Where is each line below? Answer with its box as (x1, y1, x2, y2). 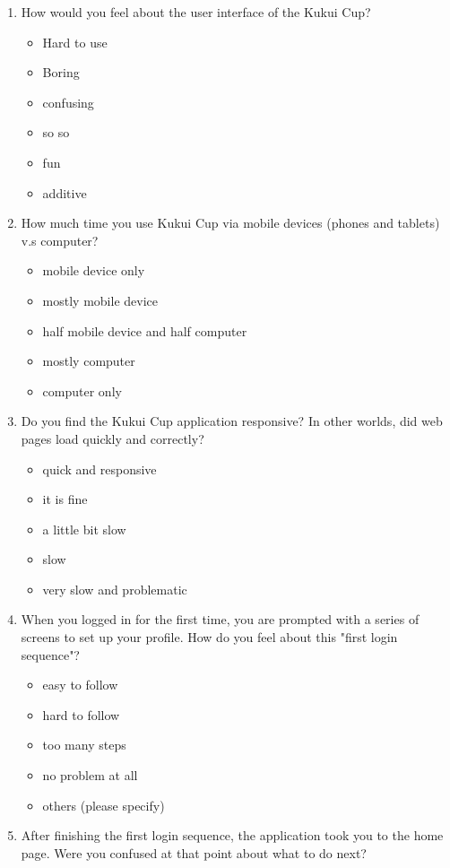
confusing (42, 92, 94, 111)
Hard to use (42, 32, 108, 51)
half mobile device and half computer (42, 321, 247, 340)
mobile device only (42, 261, 145, 280)
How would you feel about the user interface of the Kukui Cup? (21, 3, 371, 21)
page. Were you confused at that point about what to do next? (21, 843, 367, 862)
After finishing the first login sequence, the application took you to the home (21, 826, 444, 845)
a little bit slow (42, 519, 126, 538)
